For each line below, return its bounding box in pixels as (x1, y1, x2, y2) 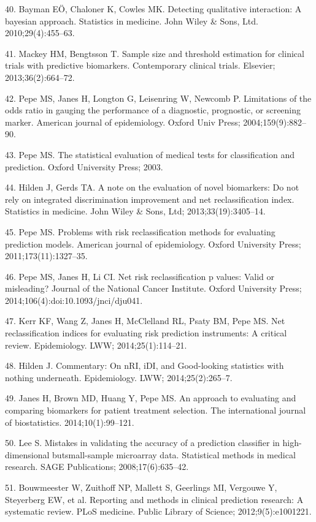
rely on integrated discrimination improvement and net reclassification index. (5, 192, 295, 205)
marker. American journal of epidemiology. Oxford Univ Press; (5, 115, 241, 128)
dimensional (5, 448, 50, 461)
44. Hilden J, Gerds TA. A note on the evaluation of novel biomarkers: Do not (5, 181, 299, 194)
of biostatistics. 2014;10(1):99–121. (5, 415, 134, 428)
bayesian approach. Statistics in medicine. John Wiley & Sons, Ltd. (5, 14, 258, 27)
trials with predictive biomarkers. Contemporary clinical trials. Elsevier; (5, 59, 276, 72)
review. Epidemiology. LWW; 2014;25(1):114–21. (5, 338, 187, 351)
